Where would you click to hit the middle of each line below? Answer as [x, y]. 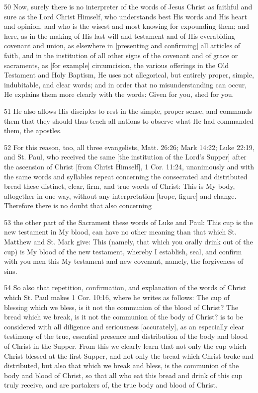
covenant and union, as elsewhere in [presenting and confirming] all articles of [122, 45]
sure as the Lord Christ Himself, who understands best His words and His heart [126, 16]
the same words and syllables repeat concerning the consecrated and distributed [126, 176]
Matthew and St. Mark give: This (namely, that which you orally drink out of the [129, 242]
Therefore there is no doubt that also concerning [78, 205]
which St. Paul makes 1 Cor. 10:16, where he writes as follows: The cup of [117, 297]
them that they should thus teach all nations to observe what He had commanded [129, 120]
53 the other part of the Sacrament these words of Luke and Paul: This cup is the [129, 222]
